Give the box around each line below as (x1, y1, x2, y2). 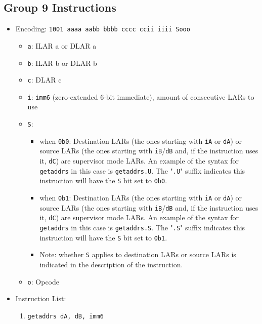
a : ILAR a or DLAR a (27, 40, 97, 51)
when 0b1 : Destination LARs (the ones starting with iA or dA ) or (39, 192, 242, 203)
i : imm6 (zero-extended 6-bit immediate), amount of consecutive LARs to (27, 91, 254, 102)
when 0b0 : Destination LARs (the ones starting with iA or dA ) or (39, 135, 242, 146)
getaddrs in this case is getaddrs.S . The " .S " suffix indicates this (39, 222, 245, 232)
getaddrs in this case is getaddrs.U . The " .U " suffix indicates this (39, 165, 245, 176)
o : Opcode (27, 276, 59, 287)
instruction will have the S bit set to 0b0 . (39, 175, 167, 186)
